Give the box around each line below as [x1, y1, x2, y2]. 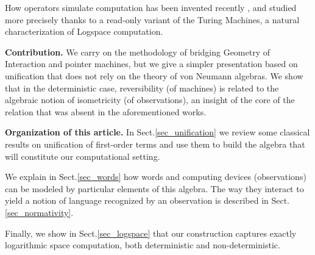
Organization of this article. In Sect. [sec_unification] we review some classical [5, 126, 310, 138]
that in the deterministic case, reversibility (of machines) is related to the [5, 81, 279, 94]
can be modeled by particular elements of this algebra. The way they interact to [5, 182, 304, 195]
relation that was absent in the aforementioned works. [5, 105, 207, 118]
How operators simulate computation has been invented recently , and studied [5, 1, 297, 13]
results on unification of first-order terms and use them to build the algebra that [5, 137, 305, 150]
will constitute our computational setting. [5, 149, 160, 162]
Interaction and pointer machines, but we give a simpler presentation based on [5, 57, 298, 70]
